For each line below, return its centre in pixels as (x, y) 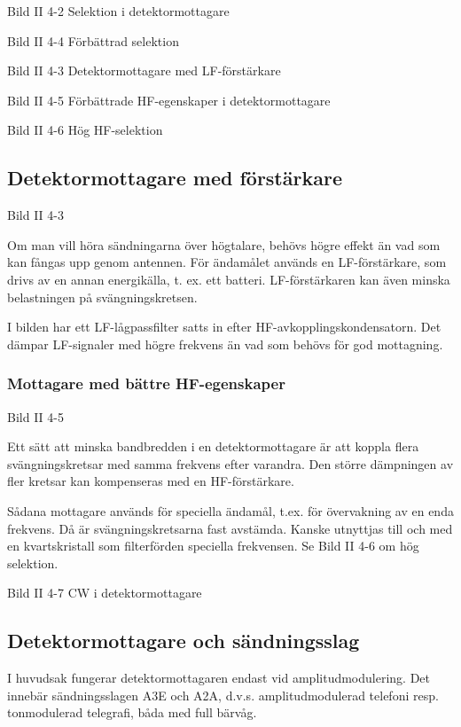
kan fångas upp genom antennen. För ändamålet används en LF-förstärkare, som (227, 262)
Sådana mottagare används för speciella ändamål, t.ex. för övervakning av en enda (230, 510)
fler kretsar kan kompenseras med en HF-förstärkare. (151, 481)
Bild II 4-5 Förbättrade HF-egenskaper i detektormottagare (169, 100)
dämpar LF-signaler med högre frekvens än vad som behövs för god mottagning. (225, 344)
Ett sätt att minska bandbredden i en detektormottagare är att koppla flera (213, 446)
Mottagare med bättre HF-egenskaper (146, 383)
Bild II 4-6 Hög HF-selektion (85, 130)
